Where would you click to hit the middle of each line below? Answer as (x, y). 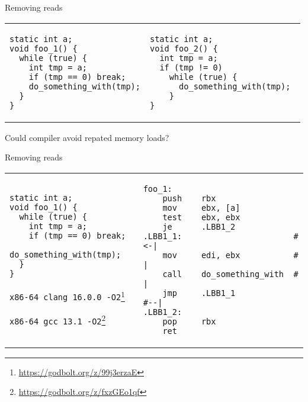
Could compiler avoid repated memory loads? (87, 137)
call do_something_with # (230, 274)
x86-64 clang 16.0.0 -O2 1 (67, 295)
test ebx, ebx (201, 217)
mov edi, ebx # (230, 255)
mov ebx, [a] (201, 208)
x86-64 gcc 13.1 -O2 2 (58, 319)
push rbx (189, 198)
